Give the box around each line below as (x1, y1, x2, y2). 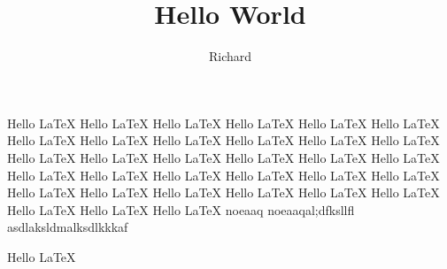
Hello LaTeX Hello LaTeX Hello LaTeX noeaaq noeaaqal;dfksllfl (7, 200, 355, 219)
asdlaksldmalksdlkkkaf (7, 218, 128, 236)
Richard (208, 47, 252, 65)
